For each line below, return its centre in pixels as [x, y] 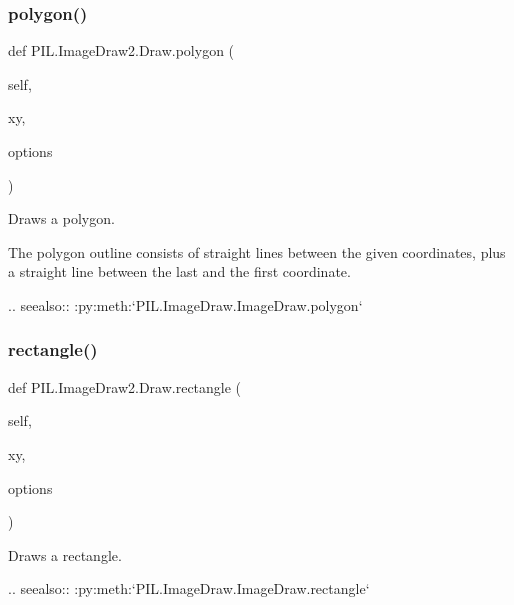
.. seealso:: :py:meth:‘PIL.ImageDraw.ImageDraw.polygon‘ [185, 304]
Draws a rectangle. [65, 554]
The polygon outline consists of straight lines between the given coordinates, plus [257, 251]
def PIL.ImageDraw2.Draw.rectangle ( [125, 386]
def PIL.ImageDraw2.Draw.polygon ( [121, 50]
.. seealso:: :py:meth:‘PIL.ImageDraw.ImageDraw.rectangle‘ [189, 588]
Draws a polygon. [61, 218]
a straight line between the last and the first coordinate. [179, 271]
